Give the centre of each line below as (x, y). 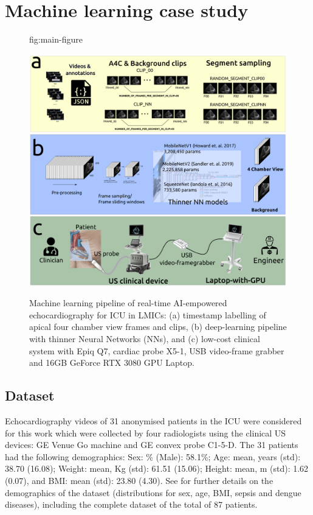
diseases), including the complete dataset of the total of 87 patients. (131, 504)
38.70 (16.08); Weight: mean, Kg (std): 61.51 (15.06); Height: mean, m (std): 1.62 (157, 468)
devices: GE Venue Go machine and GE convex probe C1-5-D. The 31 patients (152, 445)
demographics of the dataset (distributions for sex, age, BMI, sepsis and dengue (153, 492)
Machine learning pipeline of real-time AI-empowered (128, 303)
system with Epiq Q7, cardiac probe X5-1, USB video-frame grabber (157, 350)
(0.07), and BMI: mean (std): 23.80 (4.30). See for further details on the (139, 480)
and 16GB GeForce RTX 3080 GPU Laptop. (112, 363)
